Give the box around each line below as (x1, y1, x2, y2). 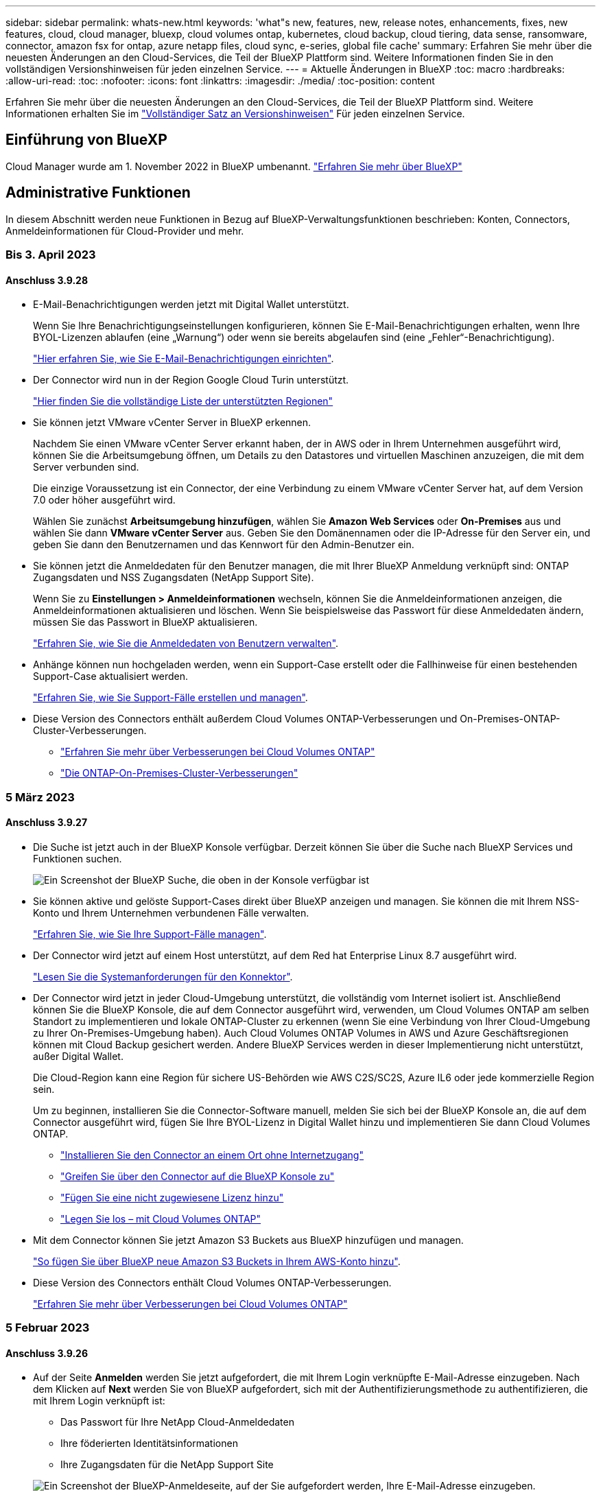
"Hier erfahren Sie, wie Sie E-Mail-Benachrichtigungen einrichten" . (33, 353, 334, 365)
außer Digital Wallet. (33, 1050, 123, 1062)
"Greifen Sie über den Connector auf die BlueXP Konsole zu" (60, 1170, 335, 1182)
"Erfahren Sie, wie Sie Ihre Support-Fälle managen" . (33, 928, 267, 940)
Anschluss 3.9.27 (5, 816, 88, 829)
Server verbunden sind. (33, 461, 139, 473)
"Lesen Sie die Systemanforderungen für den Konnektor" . (33, 970, 293, 982)
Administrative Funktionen (5, 184, 191, 202)
